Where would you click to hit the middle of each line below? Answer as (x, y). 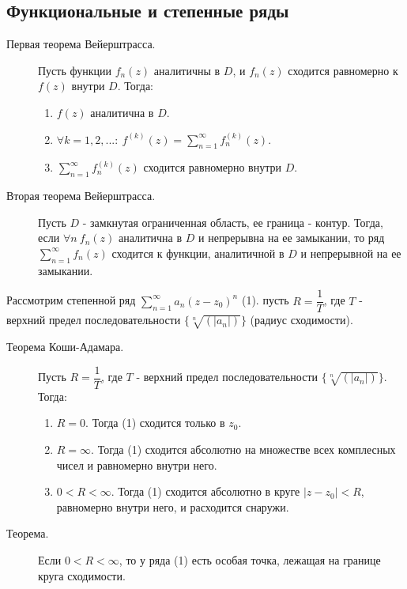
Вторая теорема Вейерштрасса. (81, 196)
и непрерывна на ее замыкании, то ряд (292, 238)
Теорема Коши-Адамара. (65, 347)
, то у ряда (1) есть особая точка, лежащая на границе (250, 559)
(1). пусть (265, 300)
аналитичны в (187, 70)
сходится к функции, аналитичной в (198, 253)
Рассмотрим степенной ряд (71, 300)
